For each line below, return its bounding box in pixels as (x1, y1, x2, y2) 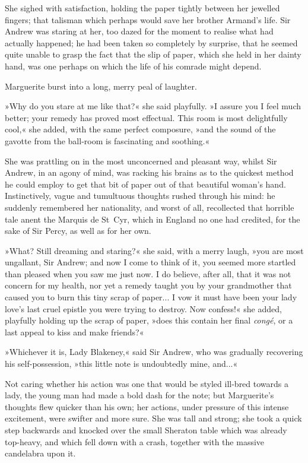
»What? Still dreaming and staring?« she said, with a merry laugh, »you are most (5, 244, 304, 256)
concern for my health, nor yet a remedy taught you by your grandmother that (5, 279, 292, 291)
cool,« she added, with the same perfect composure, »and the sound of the (5, 123, 276, 135)
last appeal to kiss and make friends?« (5, 325, 144, 338)
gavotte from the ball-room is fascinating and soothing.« (5, 134, 210, 147)
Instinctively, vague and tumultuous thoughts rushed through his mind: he (5, 189, 275, 202)
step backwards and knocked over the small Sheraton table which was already (5, 424, 287, 436)
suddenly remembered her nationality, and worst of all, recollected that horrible (5, 201, 294, 213)
